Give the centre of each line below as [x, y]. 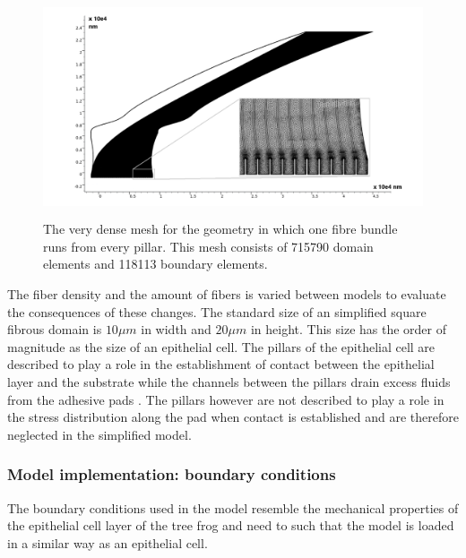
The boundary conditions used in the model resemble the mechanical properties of [233, 507]
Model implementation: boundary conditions [172, 474]
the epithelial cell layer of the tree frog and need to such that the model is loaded [231, 525]
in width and [176, 329]
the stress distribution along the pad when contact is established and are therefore [233, 417]
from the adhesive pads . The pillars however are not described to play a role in [226, 399]
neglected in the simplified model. [99, 434]
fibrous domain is [55, 329]
